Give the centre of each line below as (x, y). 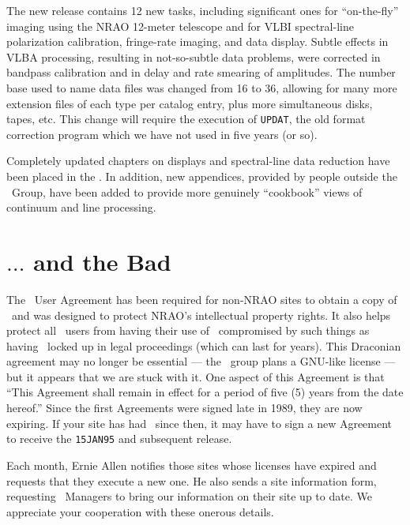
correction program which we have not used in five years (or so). (162, 134)
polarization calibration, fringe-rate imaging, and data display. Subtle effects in (197, 41)
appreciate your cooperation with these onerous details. (140, 511)
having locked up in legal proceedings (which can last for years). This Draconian (204, 345)
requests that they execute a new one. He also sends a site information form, (192, 480)
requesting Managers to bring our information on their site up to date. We (189, 496)
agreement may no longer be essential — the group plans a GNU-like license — (201, 361)
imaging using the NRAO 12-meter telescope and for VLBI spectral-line (180, 26)
